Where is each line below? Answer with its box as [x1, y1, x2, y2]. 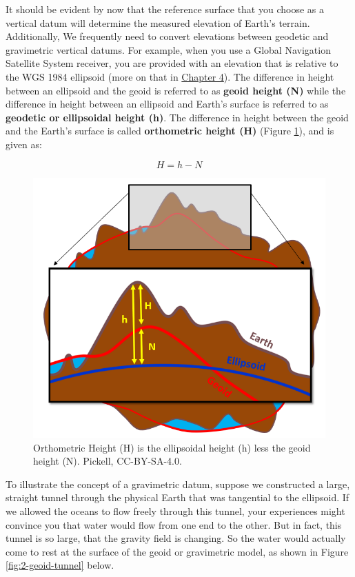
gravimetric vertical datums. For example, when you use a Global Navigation [6, 42, 331, 57]
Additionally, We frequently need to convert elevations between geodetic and [6, 29, 329, 43]
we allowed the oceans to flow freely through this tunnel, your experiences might [6, 504, 345, 518]
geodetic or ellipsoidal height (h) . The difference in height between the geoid [6, 110, 349, 124]
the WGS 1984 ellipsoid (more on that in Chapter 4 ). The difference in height [6, 69, 334, 83]
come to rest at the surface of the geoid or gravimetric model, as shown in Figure [6, 544, 349, 558]
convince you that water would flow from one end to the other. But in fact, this [6, 517, 342, 532]
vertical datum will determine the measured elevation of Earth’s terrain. [6, 15, 310, 30]
